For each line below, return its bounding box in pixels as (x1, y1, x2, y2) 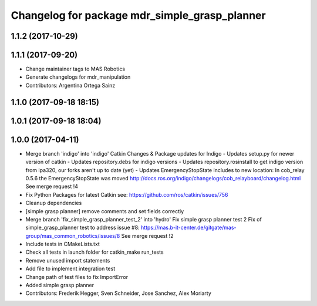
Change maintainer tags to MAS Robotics (25, 65, 126, 73)
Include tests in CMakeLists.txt (25, 241, 100, 248)
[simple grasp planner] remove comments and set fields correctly (25, 207, 184, 214)
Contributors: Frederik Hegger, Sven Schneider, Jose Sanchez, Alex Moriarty (25, 290, 211, 297)
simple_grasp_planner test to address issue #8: (25, 224, 140, 231)
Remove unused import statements (25, 257, 110, 264)
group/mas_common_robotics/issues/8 (25, 232, 120, 239)
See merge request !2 (121, 232, 174, 239)
